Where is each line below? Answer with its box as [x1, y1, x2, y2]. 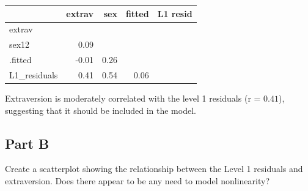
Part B [5, 133, 50, 152]
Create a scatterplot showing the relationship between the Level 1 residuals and [5, 162, 303, 175]
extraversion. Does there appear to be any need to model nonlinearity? [5, 174, 269, 187]
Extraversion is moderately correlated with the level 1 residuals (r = [5, 91, 261, 104]
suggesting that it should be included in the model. [5, 103, 196, 116]
